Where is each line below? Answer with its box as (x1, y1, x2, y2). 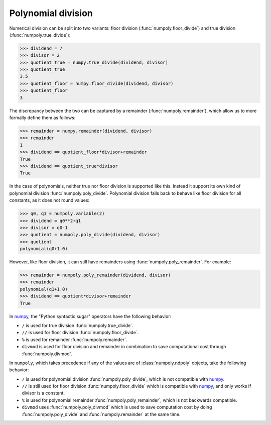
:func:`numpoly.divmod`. (22, 351, 73, 357)
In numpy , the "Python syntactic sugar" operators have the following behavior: (9, 313, 172, 319)
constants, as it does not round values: (9, 197, 90, 203)
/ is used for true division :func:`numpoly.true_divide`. (22, 322, 133, 329)
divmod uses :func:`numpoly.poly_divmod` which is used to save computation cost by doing (22, 404, 212, 410)
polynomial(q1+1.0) (20, 286, 68, 292)
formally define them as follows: (9, 115, 76, 121)
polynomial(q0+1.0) (20, 246, 68, 252)
